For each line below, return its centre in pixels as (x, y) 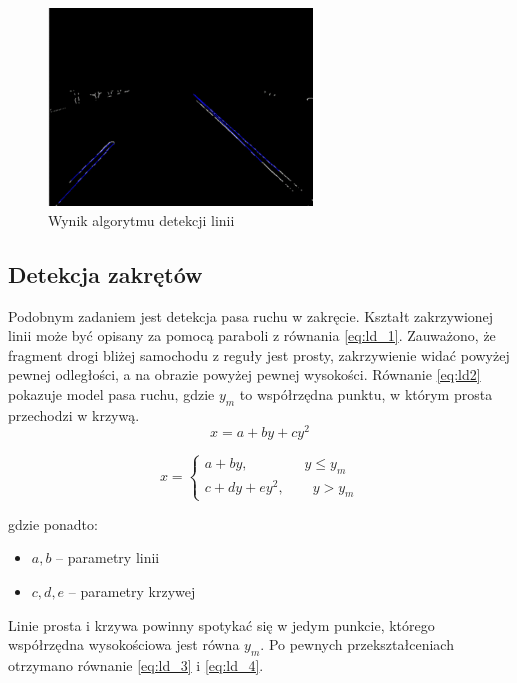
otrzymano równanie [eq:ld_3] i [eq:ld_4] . (136, 664)
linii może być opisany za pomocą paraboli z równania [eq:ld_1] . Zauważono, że (252, 335)
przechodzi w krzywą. (74, 414)
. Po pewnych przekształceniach (357, 644)
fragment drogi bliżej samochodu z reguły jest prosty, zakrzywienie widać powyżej (259, 354)
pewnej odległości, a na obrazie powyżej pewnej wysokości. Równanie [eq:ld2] (244, 374)
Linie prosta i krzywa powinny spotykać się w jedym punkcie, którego (221, 624)
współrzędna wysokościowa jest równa (124, 644)
